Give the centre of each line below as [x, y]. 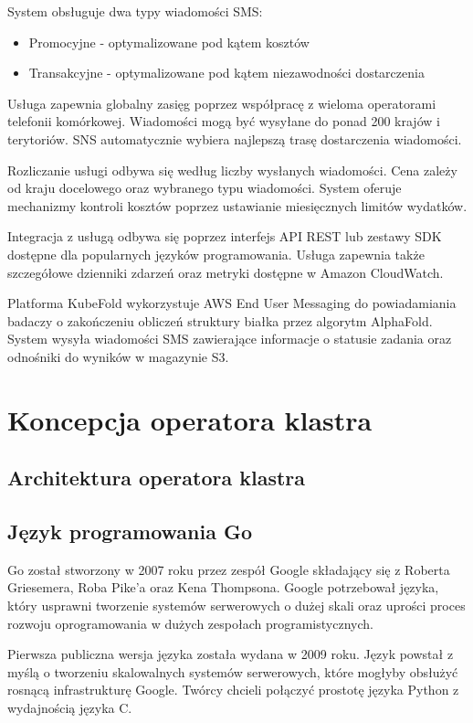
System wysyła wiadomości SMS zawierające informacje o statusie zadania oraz [230, 339]
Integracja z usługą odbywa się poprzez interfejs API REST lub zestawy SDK [225, 236]
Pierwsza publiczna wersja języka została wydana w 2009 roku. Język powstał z [231, 654]
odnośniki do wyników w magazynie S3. [118, 356]
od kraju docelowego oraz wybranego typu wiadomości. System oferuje [205, 188]
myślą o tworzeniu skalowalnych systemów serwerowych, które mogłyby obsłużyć [233, 671]
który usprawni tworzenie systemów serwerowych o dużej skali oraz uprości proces [236, 606]
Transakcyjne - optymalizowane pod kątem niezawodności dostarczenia [226, 73]
